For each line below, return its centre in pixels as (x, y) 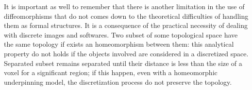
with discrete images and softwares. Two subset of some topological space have (121, 34)
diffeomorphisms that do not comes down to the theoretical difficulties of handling (126, 16)
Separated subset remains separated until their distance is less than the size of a (123, 63)
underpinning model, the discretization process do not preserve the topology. (118, 82)
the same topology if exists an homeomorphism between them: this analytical (119, 44)
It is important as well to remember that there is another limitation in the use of (124, 6)
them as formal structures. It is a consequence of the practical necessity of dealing (126, 25)
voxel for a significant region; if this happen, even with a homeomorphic (111, 72)
